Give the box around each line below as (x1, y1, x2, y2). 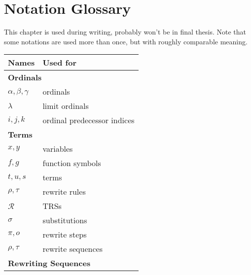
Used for (42, 57, 76, 69)
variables (42, 143, 73, 155)
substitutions (42, 214, 87, 226)
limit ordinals (42, 100, 89, 112)
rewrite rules (42, 186, 86, 198)
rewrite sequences (42, 243, 103, 255)
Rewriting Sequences (8, 257, 91, 269)
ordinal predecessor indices (42, 114, 135, 126)
